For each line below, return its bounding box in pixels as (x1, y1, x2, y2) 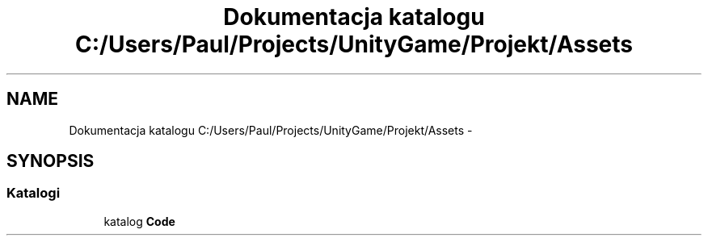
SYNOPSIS (6, 151, 95, 172)
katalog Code (103, 214, 175, 228)
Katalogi (6, 185, 61, 202)
